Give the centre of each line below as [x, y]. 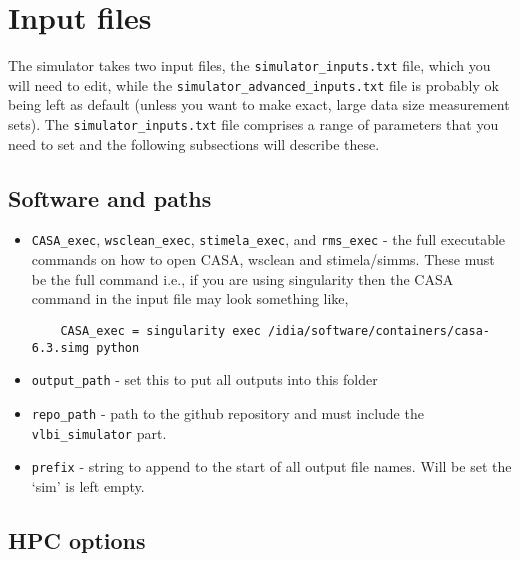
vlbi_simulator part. [99, 432]
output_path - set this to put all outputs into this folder [204, 379]
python [118, 347]
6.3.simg [60, 347]
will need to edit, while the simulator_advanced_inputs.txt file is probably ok [253, 84]
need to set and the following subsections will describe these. [194, 143]
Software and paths [110, 197]
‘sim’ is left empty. [88, 485]
